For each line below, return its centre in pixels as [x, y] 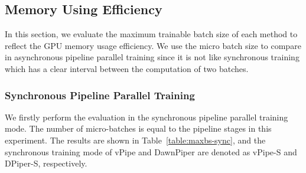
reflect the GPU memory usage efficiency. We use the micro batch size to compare [153, 45]
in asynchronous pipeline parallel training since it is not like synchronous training [152, 57]
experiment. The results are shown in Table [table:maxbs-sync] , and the [135, 140]
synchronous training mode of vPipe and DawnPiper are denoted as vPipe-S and [151, 151]
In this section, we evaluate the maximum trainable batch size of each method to [151, 34]
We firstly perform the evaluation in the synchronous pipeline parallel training [147, 117]
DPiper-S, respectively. [46, 163]
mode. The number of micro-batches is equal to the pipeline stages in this [138, 128]
